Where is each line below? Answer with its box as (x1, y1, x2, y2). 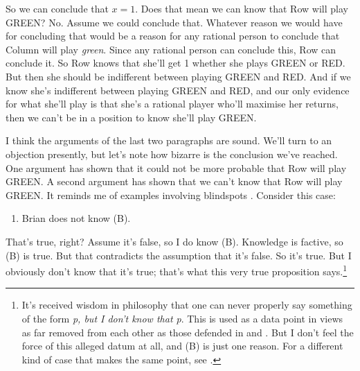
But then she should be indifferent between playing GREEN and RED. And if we (6, 69, 351, 83)
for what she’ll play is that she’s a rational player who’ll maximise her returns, (6, 96, 339, 111)
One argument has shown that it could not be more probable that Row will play (6, 160, 347, 175)
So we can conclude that (6, 1, 109, 15)
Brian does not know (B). (21, 211, 131, 225)
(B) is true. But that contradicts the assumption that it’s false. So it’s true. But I (6, 248, 352, 262)
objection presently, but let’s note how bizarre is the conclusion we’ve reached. (6, 146, 338, 161)
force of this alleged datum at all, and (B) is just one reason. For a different (21, 338, 343, 353)
